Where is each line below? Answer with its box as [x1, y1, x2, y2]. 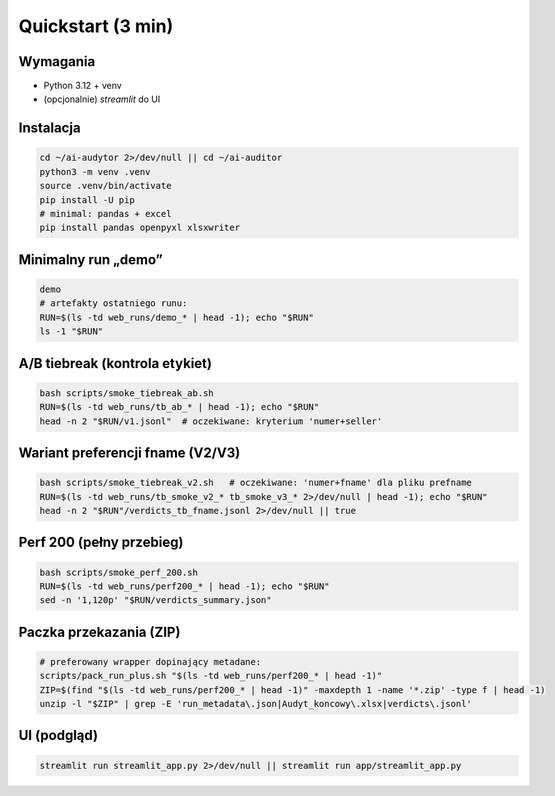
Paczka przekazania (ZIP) [18, 623, 181, 640]
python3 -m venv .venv [39, 166, 151, 177]
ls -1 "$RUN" [39, 326, 104, 337]
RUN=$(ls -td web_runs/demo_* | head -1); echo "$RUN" [39, 311, 314, 323]
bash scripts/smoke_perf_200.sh [39, 566, 199, 578]
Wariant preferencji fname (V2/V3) [18, 444, 241, 461]
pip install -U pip [39, 194, 135, 205]
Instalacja [18, 120, 81, 137]
